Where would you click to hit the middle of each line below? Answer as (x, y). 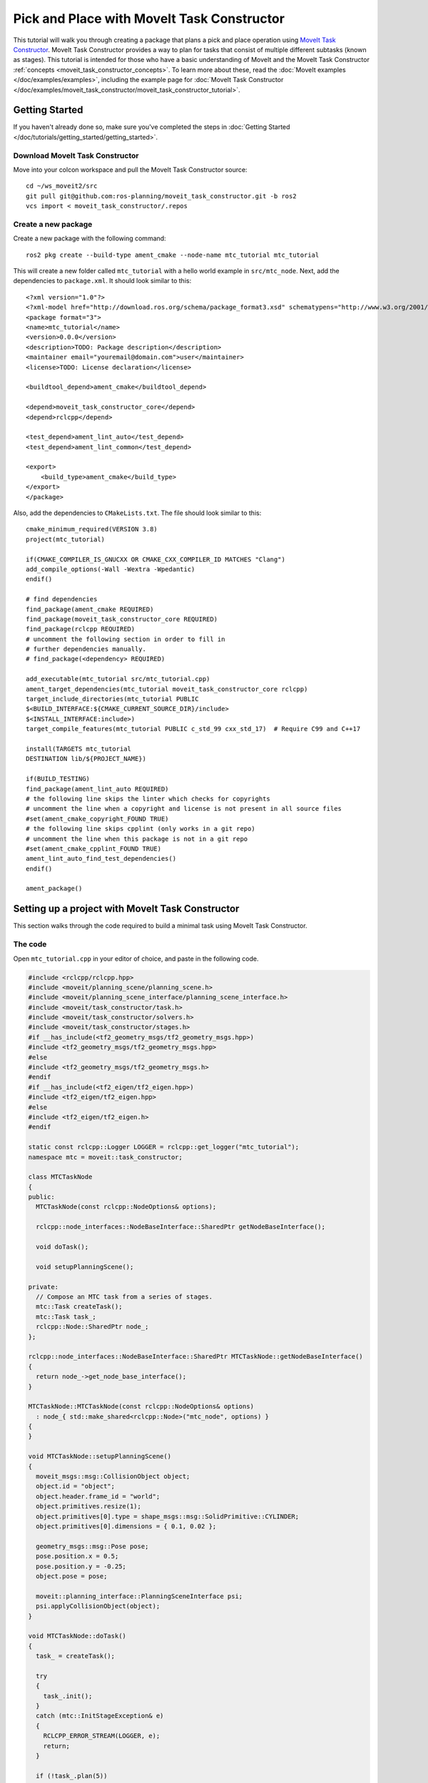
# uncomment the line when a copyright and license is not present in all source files (184, 809)
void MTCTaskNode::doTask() (77, 1636)
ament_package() (54, 889)
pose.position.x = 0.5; (77, 1556)
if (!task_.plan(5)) (72, 1776)
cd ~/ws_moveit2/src (62, 186)
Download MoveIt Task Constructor (76, 155)
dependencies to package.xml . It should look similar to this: (102, 281)
